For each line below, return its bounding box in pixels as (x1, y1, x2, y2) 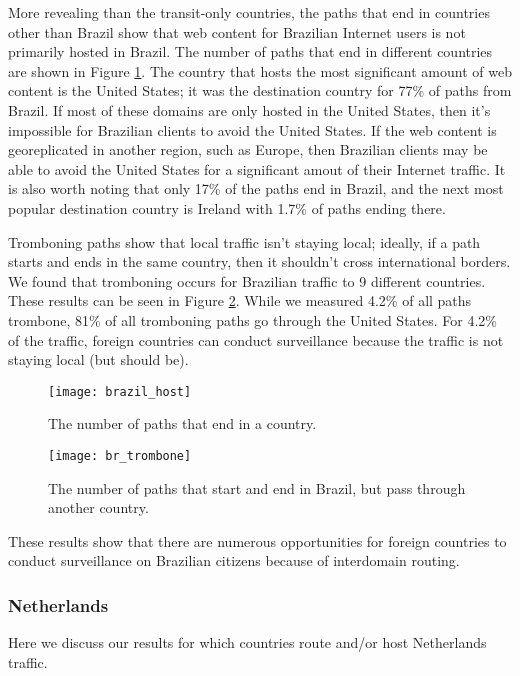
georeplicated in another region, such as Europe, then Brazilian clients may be (8, 139, 488, 160)
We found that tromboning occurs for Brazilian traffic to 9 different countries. (8, 270, 486, 291)
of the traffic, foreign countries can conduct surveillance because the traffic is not (8, 329, 504, 350)
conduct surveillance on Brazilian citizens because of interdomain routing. (8, 550, 460, 571)
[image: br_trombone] (48, 448, 192, 463)
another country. (48, 497, 149, 518)
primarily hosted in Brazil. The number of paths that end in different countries (8, 41, 493, 62)
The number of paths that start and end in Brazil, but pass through (48, 477, 466, 498)
